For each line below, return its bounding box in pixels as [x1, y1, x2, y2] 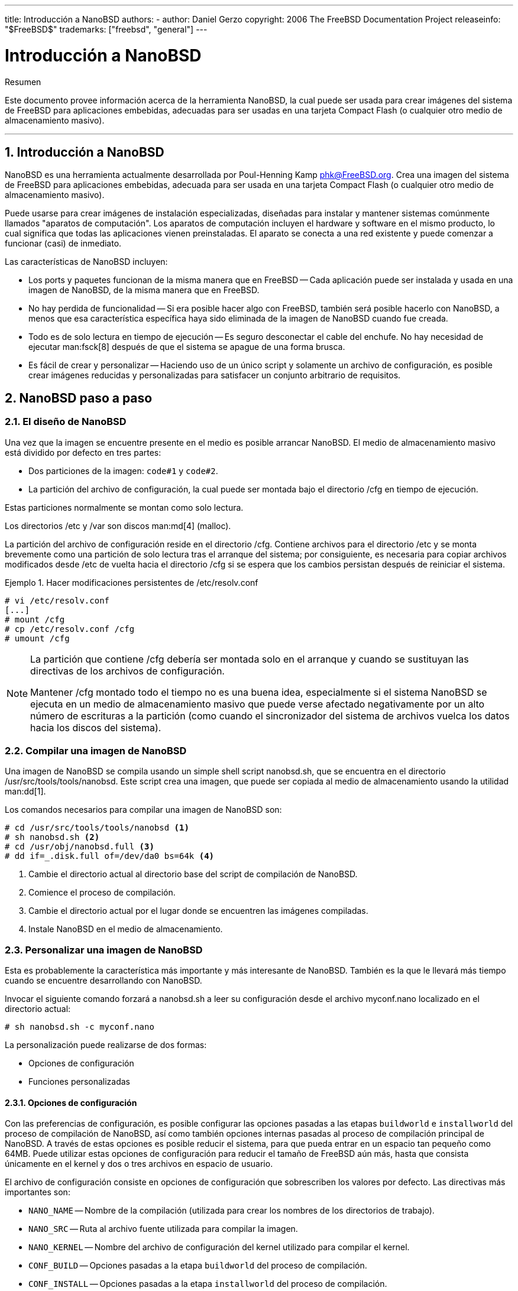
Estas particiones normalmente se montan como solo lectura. [5, 502, 244, 512]
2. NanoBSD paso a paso [5, 390, 153, 406]
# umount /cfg [5, 633, 70, 643]
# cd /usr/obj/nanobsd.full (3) [5, 842, 154, 852]
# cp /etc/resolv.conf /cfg [5, 624, 135, 634]
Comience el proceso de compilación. [28, 887, 176, 898]
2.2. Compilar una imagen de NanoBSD [5, 744, 187, 757]
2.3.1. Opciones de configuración [5, 1097, 137, 1108]
